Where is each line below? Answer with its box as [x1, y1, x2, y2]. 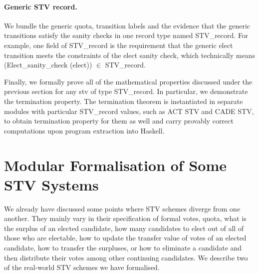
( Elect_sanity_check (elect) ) [4, 59, 92, 70]
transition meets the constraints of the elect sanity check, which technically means [4, 49, 255, 60]
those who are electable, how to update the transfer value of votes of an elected [4, 232, 247, 243]
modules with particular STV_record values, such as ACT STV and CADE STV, [4, 105, 254, 116]
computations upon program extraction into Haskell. [4, 125, 165, 135]
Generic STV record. [4, 1, 77, 11]
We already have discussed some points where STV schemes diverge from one [4, 203, 241, 213]
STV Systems [4, 174, 99, 194]
